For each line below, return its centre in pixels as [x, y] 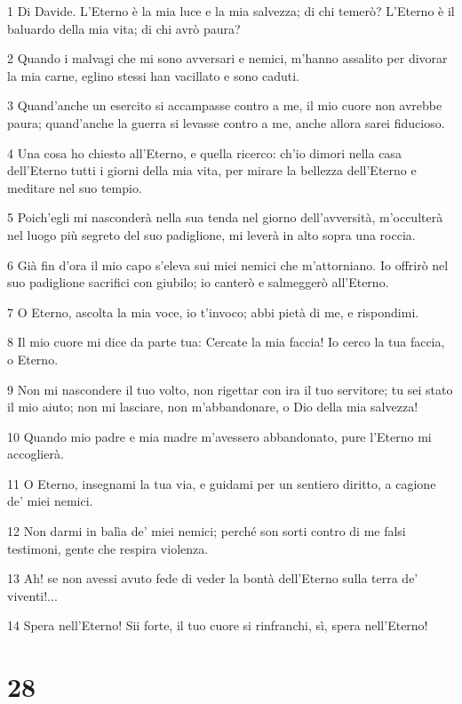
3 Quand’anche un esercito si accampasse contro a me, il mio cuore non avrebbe [225, 105]
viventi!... [32, 595]
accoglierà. [36, 454]
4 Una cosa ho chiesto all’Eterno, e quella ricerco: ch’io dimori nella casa [204, 152]
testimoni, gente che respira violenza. [108, 548]
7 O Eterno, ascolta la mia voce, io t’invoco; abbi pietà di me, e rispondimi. [213, 312]
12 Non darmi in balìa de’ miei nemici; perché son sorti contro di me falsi [207, 531]
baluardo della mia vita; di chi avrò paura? [124, 28]
